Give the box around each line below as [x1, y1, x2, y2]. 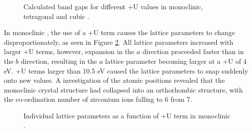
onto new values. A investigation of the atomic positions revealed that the [4, 75, 225, 85]
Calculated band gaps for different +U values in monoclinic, [23, 1, 203, 11]
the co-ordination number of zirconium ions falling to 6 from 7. [4, 94, 192, 104]
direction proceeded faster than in [142, 46, 244, 57]
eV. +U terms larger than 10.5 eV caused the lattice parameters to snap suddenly [4, 65, 248, 75]
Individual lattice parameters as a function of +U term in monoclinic [23, 110, 231, 120]
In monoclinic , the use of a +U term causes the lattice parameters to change [4, 27, 235, 38]
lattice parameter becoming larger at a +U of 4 [105, 56, 247, 66]
